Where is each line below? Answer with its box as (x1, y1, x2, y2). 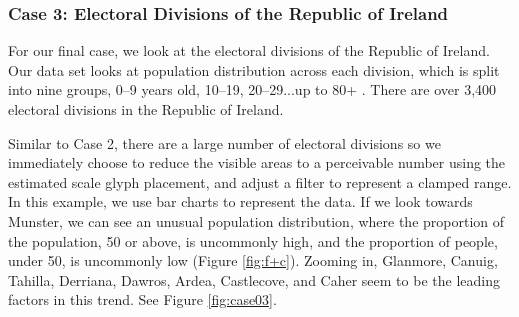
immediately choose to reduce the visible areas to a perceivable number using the (8, 152, 506, 173)
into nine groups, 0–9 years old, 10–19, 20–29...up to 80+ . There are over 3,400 (8, 79, 497, 100)
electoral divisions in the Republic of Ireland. (8, 99, 284, 119)
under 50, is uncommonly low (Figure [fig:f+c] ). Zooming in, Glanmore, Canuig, (8, 250, 498, 271)
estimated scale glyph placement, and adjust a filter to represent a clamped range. (8, 171, 512, 192)
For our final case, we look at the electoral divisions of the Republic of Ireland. (8, 40, 490, 61)
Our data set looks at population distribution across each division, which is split (8, 59, 500, 80)
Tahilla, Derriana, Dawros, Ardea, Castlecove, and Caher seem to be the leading (8, 269, 500, 290)
